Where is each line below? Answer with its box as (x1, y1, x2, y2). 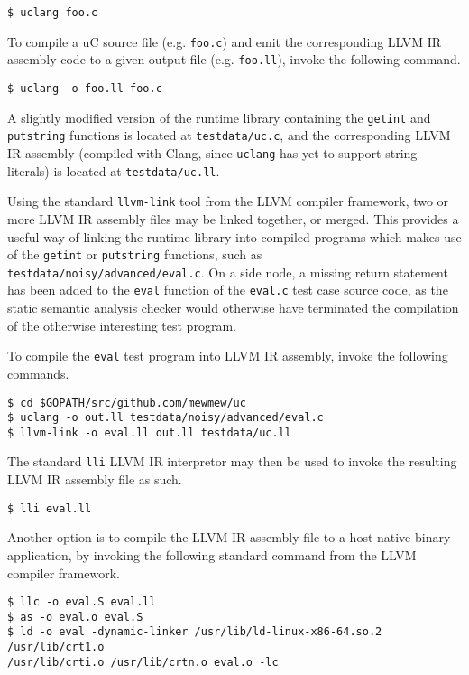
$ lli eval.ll (7, 502, 92, 515)
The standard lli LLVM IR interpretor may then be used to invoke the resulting (7, 452, 457, 471)
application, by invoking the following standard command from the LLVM (7, 545, 417, 564)
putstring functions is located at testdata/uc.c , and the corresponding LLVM (7, 126, 451, 145)
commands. (7, 363, 69, 382)
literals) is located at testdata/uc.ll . (7, 161, 220, 180)
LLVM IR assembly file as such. (7, 470, 182, 489)
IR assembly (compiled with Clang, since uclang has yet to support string (7, 143, 418, 162)
